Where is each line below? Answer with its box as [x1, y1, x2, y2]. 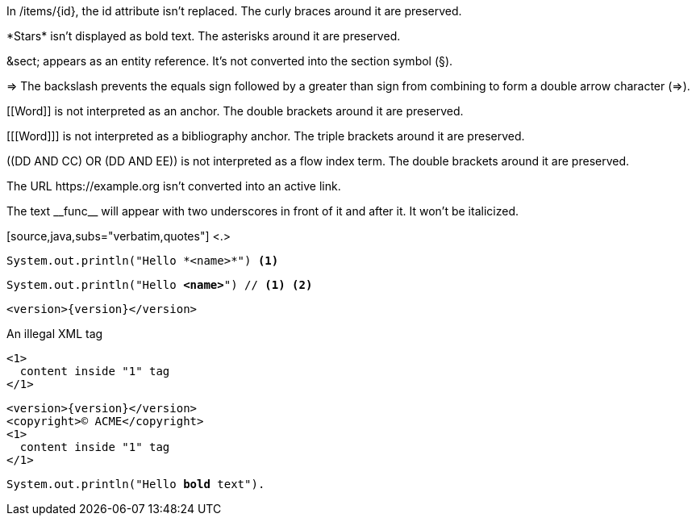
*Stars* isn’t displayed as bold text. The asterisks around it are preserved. [6, 29, 401, 43]
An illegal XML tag [6, 327, 103, 340]
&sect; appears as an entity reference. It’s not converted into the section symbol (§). [6, 54, 453, 68]
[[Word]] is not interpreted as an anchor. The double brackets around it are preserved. [6, 104, 464, 118]
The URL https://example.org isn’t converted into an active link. [6, 179, 341, 193]
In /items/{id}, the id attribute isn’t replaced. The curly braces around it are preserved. [6, 4, 462, 18]
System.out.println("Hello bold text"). [6, 478, 265, 491]
